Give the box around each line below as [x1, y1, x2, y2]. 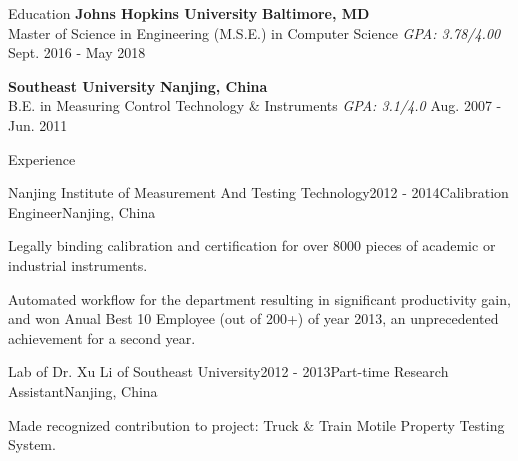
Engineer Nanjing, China [8, 201, 156, 222]
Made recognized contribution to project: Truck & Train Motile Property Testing [8, 414, 505, 435]
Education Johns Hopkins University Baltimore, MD [8, 3, 370, 23]
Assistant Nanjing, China [8, 380, 158, 401]
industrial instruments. [8, 254, 148, 275]
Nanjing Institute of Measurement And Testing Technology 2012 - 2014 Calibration [8, 182, 509, 203]
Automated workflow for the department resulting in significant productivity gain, [8, 288, 511, 309]
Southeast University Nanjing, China [8, 75, 268, 96]
